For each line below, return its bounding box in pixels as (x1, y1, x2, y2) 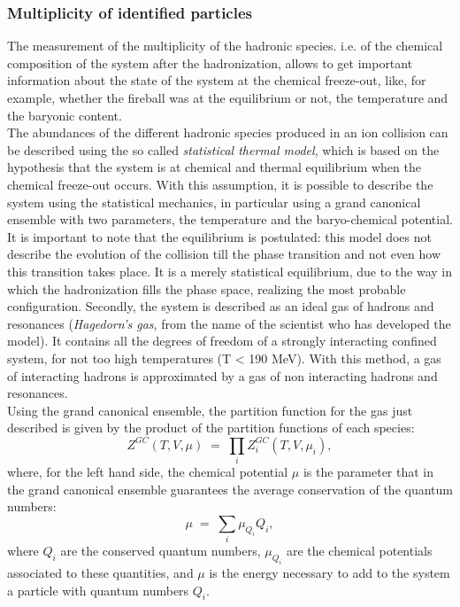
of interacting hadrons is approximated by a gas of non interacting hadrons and (7, 366, 438, 385)
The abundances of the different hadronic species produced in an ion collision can (7, 123, 448, 142)
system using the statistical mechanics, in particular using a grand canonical (7, 192, 421, 211)
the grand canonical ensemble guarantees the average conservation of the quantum (7, 479, 453, 498)
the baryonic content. (7, 105, 122, 124)
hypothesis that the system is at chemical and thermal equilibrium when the (7, 158, 421, 176)
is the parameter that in (303, 463, 434, 481)
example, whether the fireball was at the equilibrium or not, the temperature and (7, 89, 448, 106)
